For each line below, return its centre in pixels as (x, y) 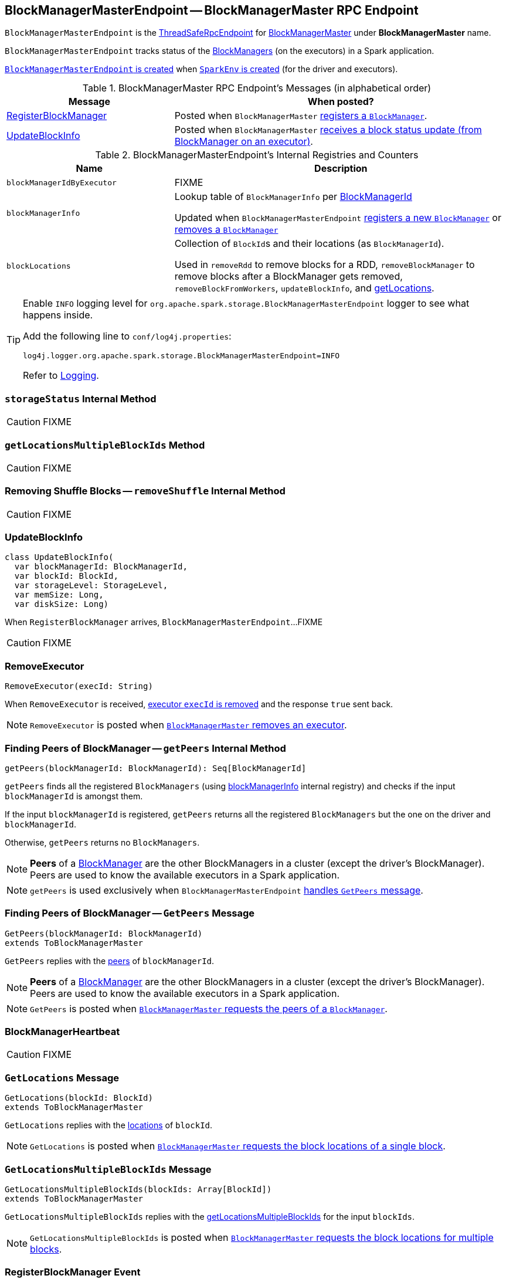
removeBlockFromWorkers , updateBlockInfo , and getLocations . (304, 288)
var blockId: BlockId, (66, 576)
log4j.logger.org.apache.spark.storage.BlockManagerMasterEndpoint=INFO (181, 356)
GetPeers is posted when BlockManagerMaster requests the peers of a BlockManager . (209, 1008)
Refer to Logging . (61, 376)
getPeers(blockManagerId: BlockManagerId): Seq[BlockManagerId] (156, 768)
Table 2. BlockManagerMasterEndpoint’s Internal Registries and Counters (257, 155)
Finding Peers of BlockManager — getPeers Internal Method (145, 748)
